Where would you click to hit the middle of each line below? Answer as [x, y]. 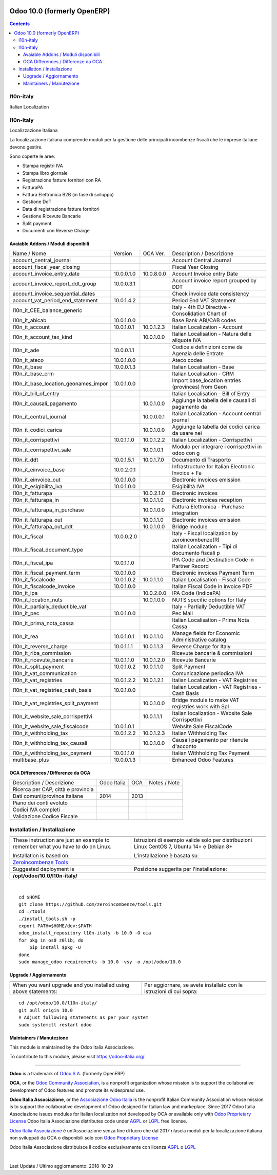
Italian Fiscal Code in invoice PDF [212, 586]
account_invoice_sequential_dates [54, 294]
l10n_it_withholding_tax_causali [50, 743]
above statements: [35, 992]
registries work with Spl [201, 707]
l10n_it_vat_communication [45, 673]
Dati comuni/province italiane [48, 796]
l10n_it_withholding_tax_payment [52, 753]
